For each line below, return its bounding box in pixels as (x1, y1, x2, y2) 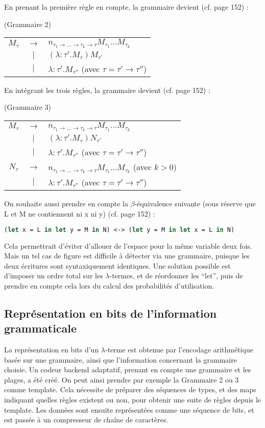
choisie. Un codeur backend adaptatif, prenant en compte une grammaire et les (4, 364, 251, 375)
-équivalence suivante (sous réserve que (134, 198, 256, 209)
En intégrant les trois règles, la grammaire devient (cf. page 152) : (4, 84, 210, 95)
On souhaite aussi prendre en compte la (4, 198, 128, 209)
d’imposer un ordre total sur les (4, 270, 103, 281)
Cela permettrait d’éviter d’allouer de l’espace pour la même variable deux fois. (4, 240, 252, 251)
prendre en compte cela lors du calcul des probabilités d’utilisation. (4, 280, 214, 291)
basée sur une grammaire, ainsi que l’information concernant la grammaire (4, 354, 237, 365)
